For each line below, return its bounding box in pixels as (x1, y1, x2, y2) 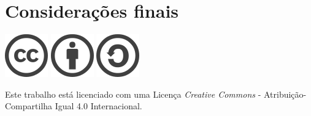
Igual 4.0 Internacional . (55, 100, 142, 112)
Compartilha (5, 100, 53, 112)
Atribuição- (263, 87, 307, 100)
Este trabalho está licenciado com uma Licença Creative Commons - (5, 87, 261, 100)
